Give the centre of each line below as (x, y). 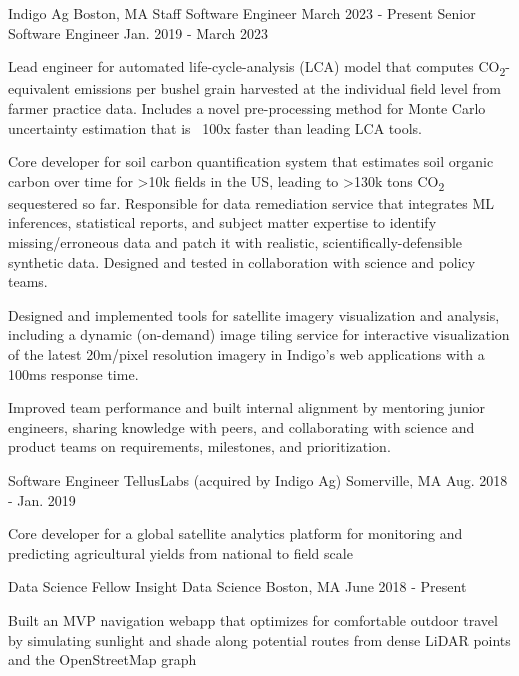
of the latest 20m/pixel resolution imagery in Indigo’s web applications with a (246, 353)
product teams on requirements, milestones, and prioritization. (199, 446)
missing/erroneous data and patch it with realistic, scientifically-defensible (235, 242)
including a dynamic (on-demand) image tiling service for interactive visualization (259, 334)
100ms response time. (73, 373)
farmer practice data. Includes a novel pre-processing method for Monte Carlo (247, 107)
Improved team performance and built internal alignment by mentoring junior (247, 407)
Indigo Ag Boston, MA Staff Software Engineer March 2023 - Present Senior (242, 13)
